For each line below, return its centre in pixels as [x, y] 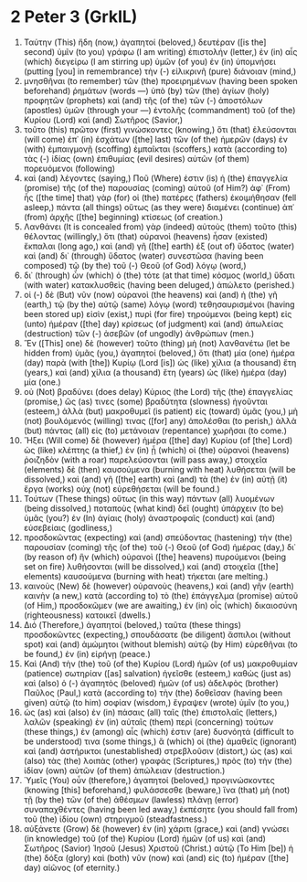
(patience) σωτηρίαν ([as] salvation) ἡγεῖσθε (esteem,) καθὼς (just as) [157, 673]
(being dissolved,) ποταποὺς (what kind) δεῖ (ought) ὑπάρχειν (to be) [153, 508]
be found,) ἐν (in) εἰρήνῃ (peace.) [87, 654]
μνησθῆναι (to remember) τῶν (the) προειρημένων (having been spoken [160, 80]
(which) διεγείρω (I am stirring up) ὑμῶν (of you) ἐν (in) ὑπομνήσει [150, 61]
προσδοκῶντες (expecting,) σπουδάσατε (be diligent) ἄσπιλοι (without [157, 634]
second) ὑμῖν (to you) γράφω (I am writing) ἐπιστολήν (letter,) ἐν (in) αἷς [160, 51]
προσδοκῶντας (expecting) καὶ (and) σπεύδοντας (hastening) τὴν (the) [158, 537]
